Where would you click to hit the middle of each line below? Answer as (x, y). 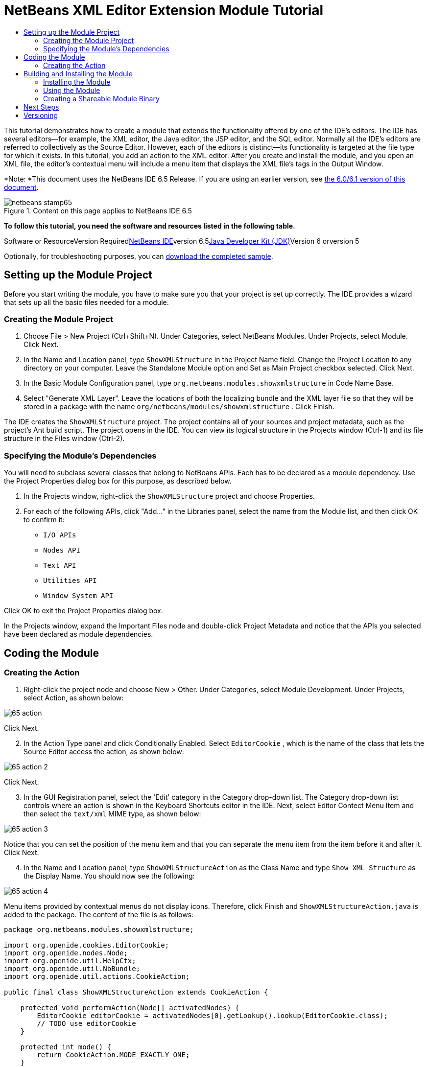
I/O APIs (60, 535)
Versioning (41, 115)
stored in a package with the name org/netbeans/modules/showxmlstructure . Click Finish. (179, 407)
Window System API (78, 596)
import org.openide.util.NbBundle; (72, 969)
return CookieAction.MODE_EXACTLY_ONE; (113, 1055)
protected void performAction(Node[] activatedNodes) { (130, 1008)
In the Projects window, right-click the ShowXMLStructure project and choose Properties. (169, 496)
